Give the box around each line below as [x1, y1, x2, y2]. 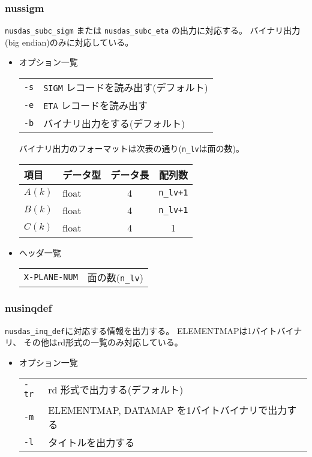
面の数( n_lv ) [87, 270, 144, 285]
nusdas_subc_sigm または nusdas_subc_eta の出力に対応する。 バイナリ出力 [5, 24, 301, 37]
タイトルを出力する [48, 435, 135, 450]
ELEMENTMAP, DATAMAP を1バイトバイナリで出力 [48, 403, 287, 417]
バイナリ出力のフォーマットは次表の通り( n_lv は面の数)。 [19, 142, 245, 155]
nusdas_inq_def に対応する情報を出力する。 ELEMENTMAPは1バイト [5, 324, 277, 336]
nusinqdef [5, 300, 52, 315]
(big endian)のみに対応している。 [5, 35, 134, 48]
